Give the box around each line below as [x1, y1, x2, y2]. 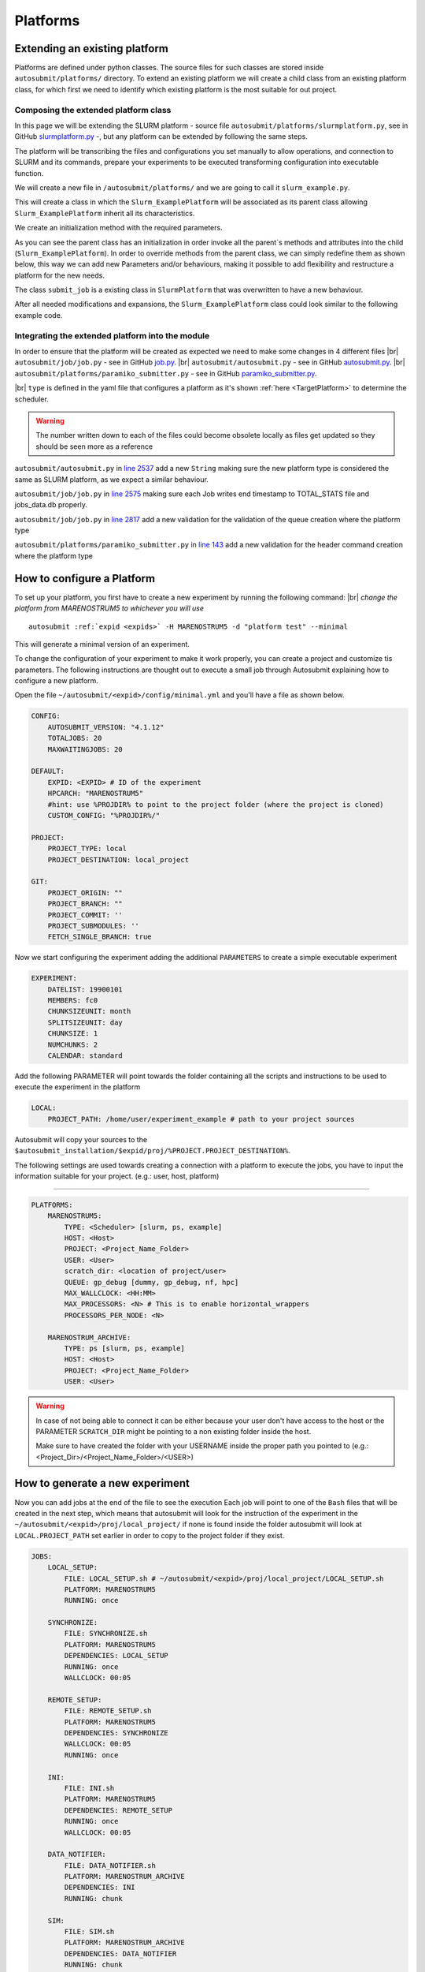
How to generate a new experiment [14, 1477, 190, 1490]
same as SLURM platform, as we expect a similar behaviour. [14, 474, 209, 484]
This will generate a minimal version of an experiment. [14, 639, 190, 648]
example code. [14, 310, 63, 319]
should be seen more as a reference [35, 442, 153, 451]
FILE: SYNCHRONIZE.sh [64, 1629, 148, 1638]
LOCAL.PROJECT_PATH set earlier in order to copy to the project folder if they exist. [14, 1530, 285, 1540]
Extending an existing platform [14, 42, 168, 55]
